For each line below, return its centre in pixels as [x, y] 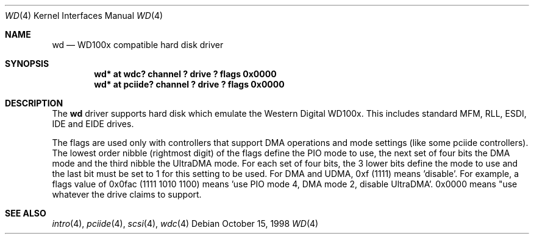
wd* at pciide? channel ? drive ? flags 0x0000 [189, 84]
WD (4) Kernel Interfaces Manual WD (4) [84, 16]
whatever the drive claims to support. [127, 194]
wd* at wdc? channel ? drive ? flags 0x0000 [185, 74]
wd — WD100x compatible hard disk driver [138, 45]
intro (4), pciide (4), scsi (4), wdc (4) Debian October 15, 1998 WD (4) [185, 223]
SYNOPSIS [27, 64]
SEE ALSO [26, 213]
